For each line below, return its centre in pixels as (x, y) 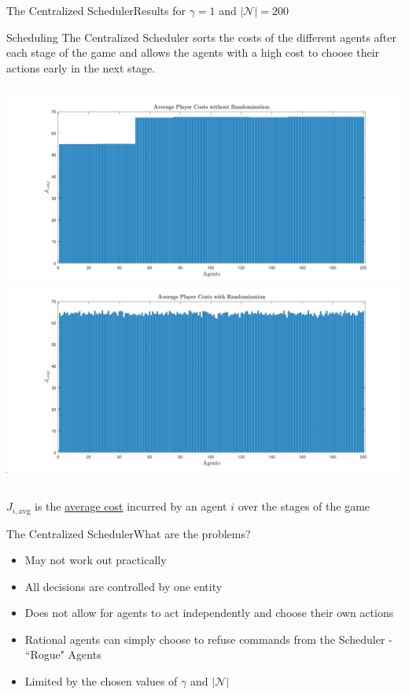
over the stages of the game (304, 506)
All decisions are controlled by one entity (123, 586)
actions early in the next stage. (81, 67)
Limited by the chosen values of (101, 681)
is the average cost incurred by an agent (131, 506)
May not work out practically (96, 560)
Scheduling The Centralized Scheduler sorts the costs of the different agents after (201, 37)
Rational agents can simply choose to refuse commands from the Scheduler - (208, 639)
